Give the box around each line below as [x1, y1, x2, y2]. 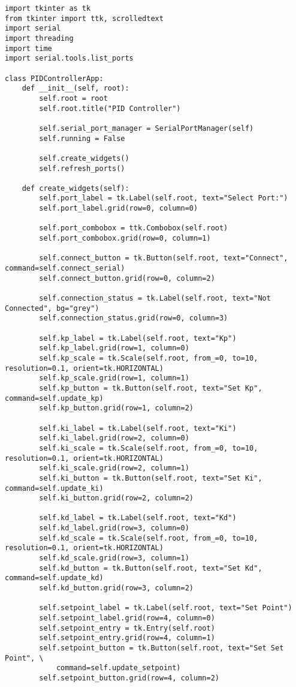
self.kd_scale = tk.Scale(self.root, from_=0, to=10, [39, 533, 258, 542]
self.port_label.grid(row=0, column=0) [39, 204, 198, 213]
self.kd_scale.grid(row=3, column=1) [39, 554, 189, 563]
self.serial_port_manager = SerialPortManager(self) [39, 124, 254, 133]
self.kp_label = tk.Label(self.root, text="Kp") [39, 334, 237, 343]
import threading [5, 34, 74, 43]
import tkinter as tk [5, 4, 91, 13]
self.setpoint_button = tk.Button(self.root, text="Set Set [39, 644, 284, 652]
